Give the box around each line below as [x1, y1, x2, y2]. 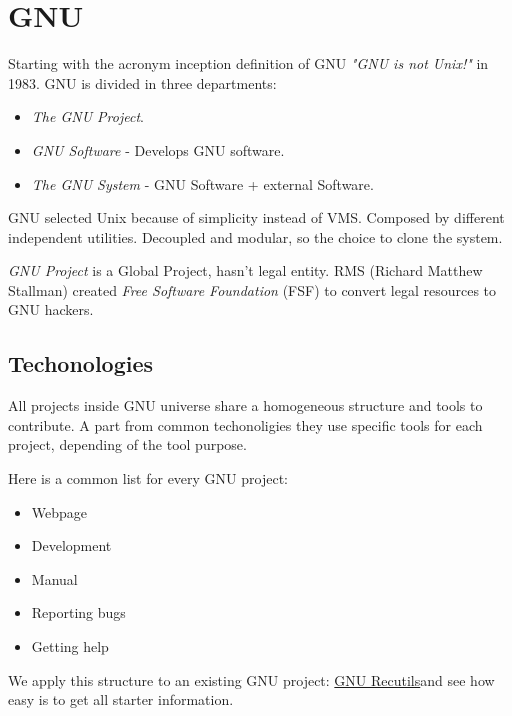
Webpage [31, 501, 88, 522]
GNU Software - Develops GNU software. [31, 139, 285, 160]
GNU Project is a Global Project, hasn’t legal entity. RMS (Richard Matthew [8, 260, 483, 281]
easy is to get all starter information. [8, 689, 234, 710]
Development [31, 535, 112, 556]
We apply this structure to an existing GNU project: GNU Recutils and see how [8, 669, 495, 690]
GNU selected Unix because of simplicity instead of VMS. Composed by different [8, 207, 505, 228]
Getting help [31, 636, 109, 657]
